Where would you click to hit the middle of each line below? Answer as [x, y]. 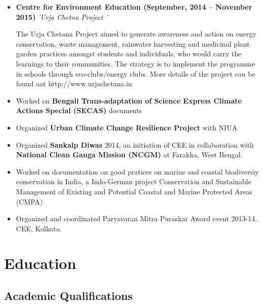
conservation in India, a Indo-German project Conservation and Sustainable [134, 181]
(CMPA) [29, 201]
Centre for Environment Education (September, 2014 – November [134, 7]
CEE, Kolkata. [39, 228]
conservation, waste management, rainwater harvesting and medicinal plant [133, 43]
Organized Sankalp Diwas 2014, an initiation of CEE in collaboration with [135, 144]
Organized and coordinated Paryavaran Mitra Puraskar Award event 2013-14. [137, 218]
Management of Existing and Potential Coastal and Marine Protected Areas [134, 191]
